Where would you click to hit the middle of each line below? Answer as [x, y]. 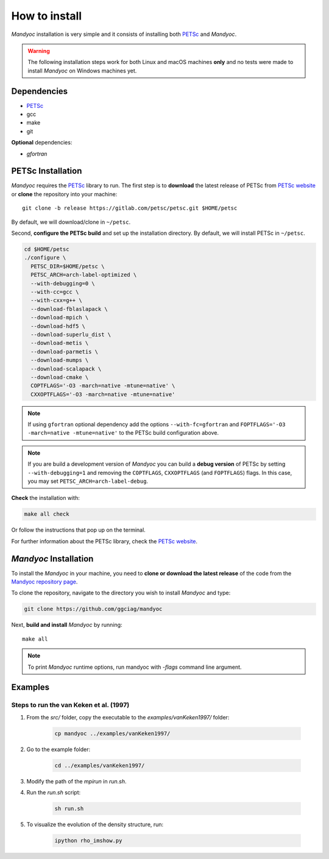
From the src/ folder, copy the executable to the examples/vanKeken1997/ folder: [128, 717]
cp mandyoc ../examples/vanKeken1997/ [112, 733]
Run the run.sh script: [54, 793]
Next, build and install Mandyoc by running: [67, 625]
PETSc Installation [47, 171]
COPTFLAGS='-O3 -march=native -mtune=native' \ [103, 386]
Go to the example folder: [58, 749]
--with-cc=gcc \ [55, 292]
